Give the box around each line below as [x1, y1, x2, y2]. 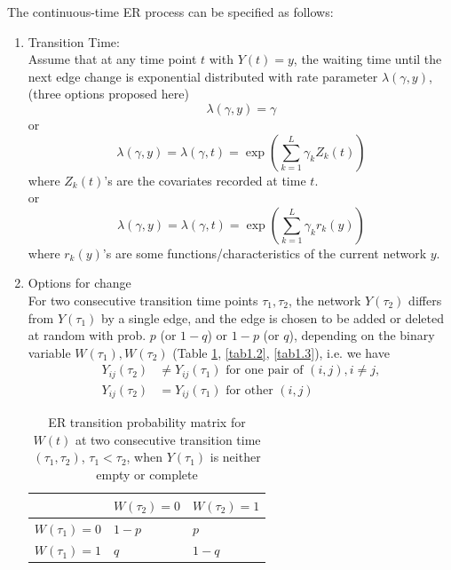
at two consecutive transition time [75, 430, 261, 448]
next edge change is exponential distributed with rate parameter [28, 67, 378, 85]
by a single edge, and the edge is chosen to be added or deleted [100, 308, 444, 327]
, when [126, 447, 163, 466]
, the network [289, 290, 361, 309]
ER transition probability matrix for [48, 413, 246, 431]
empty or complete [96, 465, 198, 484]
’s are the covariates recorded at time [104, 170, 306, 189]
